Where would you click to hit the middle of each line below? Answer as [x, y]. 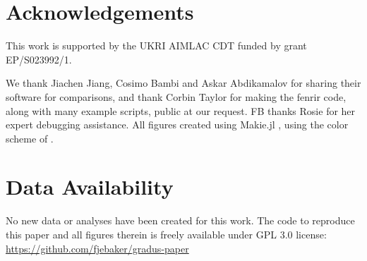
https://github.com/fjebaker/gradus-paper [97, 248]
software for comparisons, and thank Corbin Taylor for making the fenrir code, [176, 96]
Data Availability [90, 187]
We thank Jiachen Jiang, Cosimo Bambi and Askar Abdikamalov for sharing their [183, 83]
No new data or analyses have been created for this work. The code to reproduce [180, 220]
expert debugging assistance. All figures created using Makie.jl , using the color [177, 125]
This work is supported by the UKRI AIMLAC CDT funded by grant [156, 45]
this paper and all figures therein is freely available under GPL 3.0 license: [166, 234]
